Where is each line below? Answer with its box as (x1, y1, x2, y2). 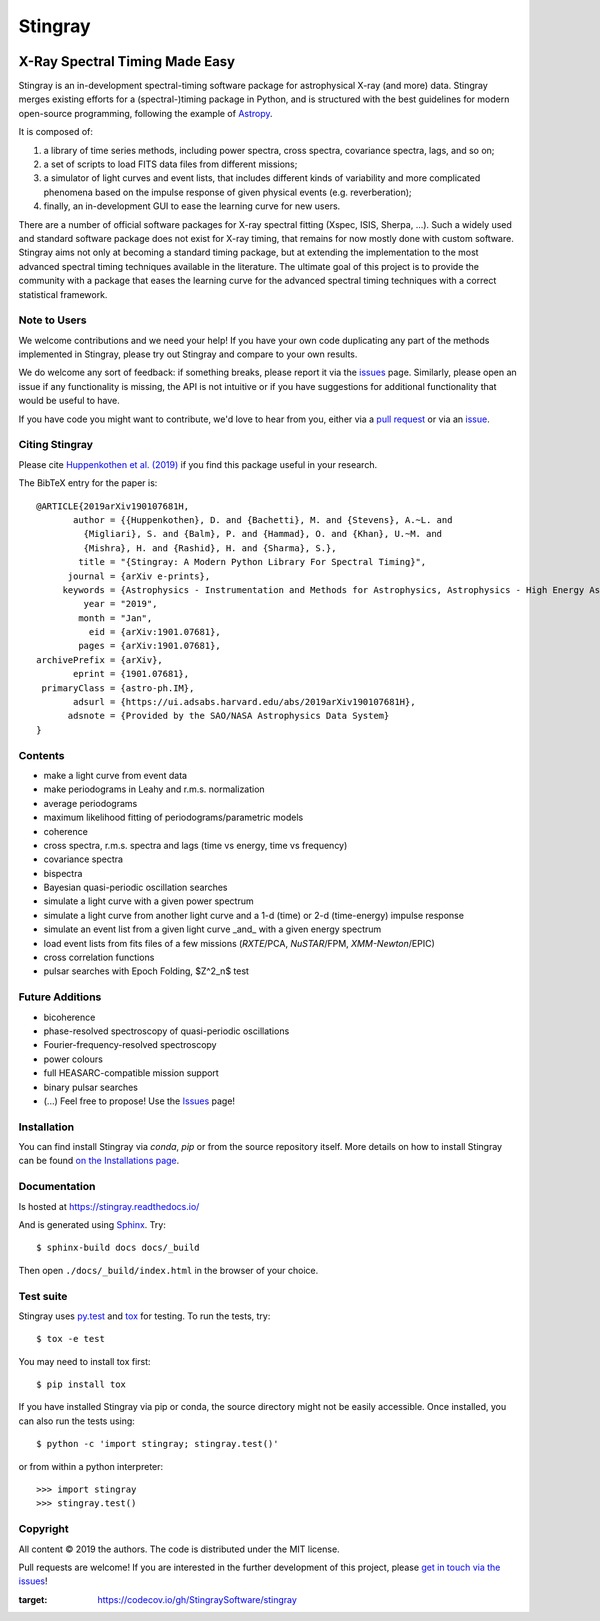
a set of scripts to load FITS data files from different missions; (43, 158, 298, 170)
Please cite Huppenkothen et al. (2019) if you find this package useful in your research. (18, 458, 378, 470)
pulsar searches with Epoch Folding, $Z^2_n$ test (43, 965, 250, 977)
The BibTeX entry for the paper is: (18, 477, 158, 489)
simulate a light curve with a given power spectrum (43, 895, 254, 907)
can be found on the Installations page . (18, 1155, 180, 1167)
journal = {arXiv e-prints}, (67, 570, 211, 582)
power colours (43, 1053, 104, 1065)
